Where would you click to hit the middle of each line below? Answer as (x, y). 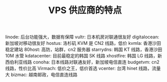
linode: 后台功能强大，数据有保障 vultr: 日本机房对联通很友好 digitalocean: (82, 37)
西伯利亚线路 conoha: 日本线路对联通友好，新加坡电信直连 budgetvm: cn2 (82, 62)
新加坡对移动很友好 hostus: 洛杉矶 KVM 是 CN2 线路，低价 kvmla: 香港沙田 (83, 43)
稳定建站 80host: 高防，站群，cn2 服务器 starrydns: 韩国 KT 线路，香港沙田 (84, 50)
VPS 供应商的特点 (85, 10)
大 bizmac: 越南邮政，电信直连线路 (41, 75)
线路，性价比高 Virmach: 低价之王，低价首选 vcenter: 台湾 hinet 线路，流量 (83, 68)
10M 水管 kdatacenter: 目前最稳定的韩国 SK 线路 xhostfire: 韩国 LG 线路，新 (84, 56)
